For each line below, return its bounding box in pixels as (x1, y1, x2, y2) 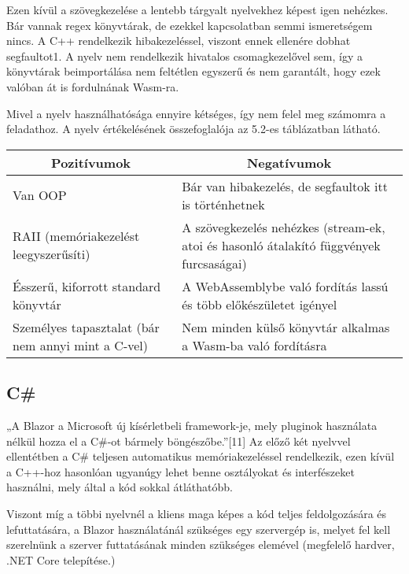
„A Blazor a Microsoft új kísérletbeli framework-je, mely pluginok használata (6, 417, 378, 433)
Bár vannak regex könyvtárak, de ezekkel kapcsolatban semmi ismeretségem (6, 17, 373, 33)
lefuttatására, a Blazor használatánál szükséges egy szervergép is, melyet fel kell (6, 520, 391, 537)
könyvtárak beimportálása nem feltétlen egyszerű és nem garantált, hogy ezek (6, 63, 381, 80)
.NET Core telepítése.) (6, 551, 116, 568)
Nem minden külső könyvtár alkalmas (182, 317, 390, 336)
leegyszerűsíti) (13, 245, 90, 264)
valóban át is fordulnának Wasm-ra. (6, 78, 179, 94)
